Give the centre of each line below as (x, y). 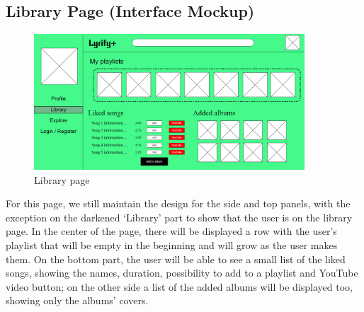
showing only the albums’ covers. (77, 300)
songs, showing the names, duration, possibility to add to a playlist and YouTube (182, 273)
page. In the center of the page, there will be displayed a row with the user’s (171, 231)
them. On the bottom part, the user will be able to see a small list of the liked (176, 259)
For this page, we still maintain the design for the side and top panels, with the (178, 203)
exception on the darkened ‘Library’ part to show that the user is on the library (179, 217)
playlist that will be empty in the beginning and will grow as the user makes (172, 245)
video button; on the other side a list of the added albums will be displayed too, (179, 286)
